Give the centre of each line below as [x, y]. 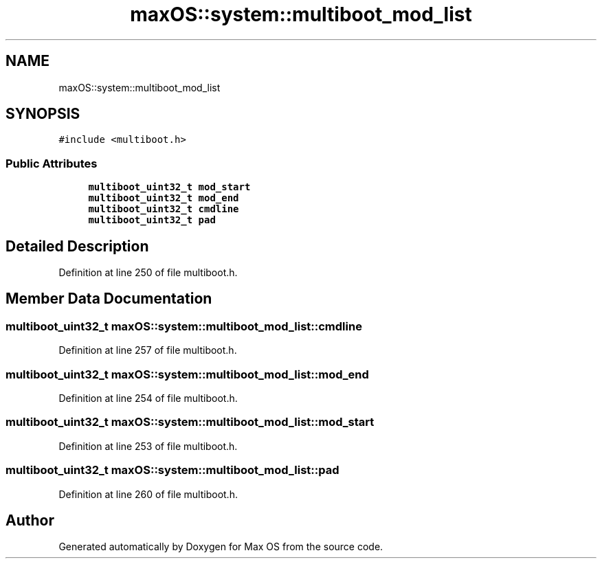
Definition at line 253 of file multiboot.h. [148, 446]
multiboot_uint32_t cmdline [164, 209]
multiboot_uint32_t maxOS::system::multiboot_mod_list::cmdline [184, 326]
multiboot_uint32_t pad [152, 220]
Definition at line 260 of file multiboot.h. [148, 494]
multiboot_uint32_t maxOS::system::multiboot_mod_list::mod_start [190, 422]
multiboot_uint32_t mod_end [164, 198]
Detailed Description [77, 246]
